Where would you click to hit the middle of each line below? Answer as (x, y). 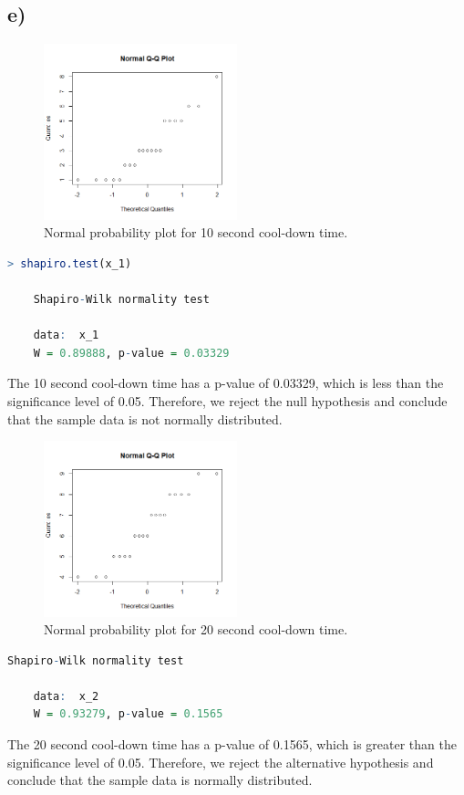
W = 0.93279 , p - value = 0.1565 (128, 714)
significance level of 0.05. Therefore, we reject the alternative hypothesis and (221, 762)
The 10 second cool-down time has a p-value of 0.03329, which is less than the (226, 383)
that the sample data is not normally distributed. (145, 418)
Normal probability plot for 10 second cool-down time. (196, 232)
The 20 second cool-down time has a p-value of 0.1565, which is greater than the (232, 744)
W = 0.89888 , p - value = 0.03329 (131, 353)
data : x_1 (66, 335)
